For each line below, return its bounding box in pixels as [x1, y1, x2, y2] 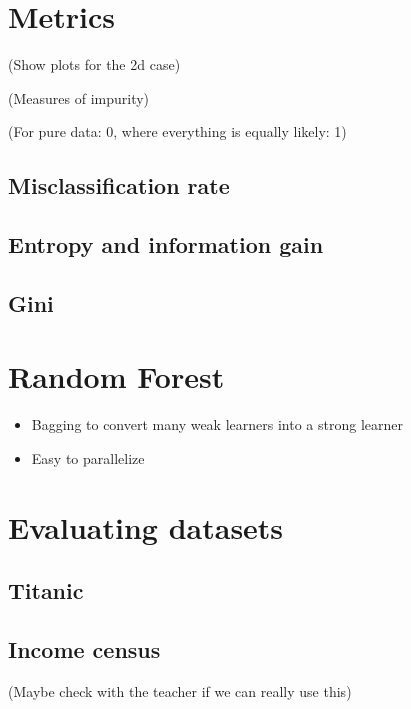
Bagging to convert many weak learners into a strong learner [31, 414, 403, 435]
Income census [8, 634, 161, 665]
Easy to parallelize [31, 447, 145, 468]
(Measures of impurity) [8, 87, 150, 108]
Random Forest [8, 356, 225, 397]
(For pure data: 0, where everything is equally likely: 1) [8, 121, 347, 142]
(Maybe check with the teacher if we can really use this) [8, 680, 352, 701]
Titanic [8, 575, 84, 606]
